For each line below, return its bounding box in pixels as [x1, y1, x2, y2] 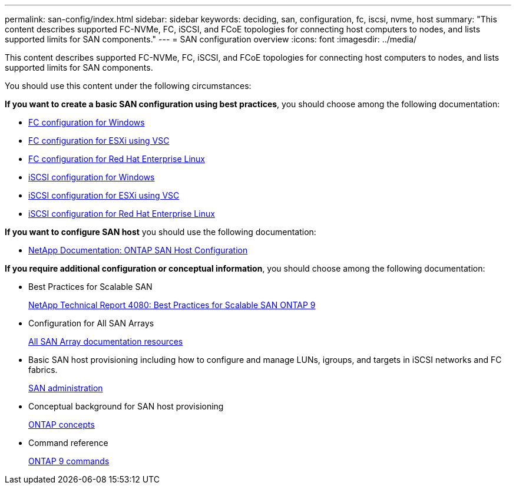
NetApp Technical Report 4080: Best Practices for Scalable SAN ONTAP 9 [28, 300, 316, 310]
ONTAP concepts [28, 419, 95, 429]
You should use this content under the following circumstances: [5, 81, 252, 91]
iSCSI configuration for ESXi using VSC [28, 190, 180, 200]
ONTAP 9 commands [28, 456, 110, 466]
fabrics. [28, 365, 58, 375]
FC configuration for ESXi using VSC [28, 136, 170, 146]
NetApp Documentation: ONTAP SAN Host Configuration [28, 245, 248, 255]
